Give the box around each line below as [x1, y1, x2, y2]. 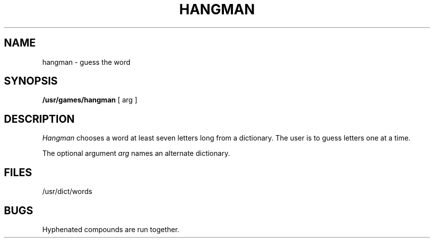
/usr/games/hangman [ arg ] [42, 96, 137, 104]
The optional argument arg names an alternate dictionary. [42, 149, 230, 158]
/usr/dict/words [42, 187, 93, 196]
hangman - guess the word [42, 57, 131, 66]
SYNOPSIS [4, 75, 58, 88]
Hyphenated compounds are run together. [42, 225, 179, 234]
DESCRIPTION [4, 112, 75, 125]
